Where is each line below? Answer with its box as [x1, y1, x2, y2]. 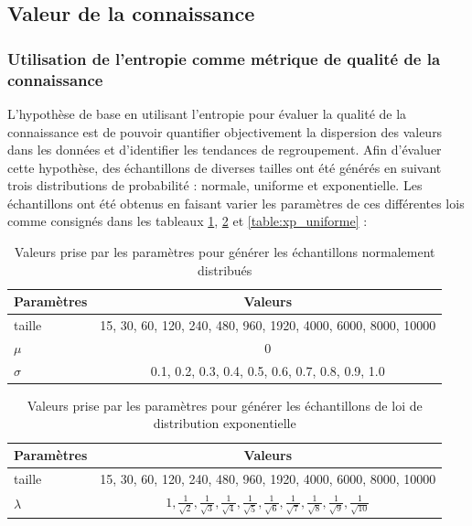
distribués [198, 260, 252, 279]
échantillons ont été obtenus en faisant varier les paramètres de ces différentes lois [7, 193, 465, 212]
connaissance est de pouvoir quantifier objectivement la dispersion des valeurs [7, 122, 443, 141]
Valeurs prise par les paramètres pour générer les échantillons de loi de [27, 395, 423, 414]
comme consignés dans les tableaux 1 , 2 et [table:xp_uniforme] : [7, 211, 368, 231]
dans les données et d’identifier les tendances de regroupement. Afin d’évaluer [7, 140, 442, 159]
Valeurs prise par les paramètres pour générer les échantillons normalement [14, 242, 435, 262]
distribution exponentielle [153, 413, 296, 433]
